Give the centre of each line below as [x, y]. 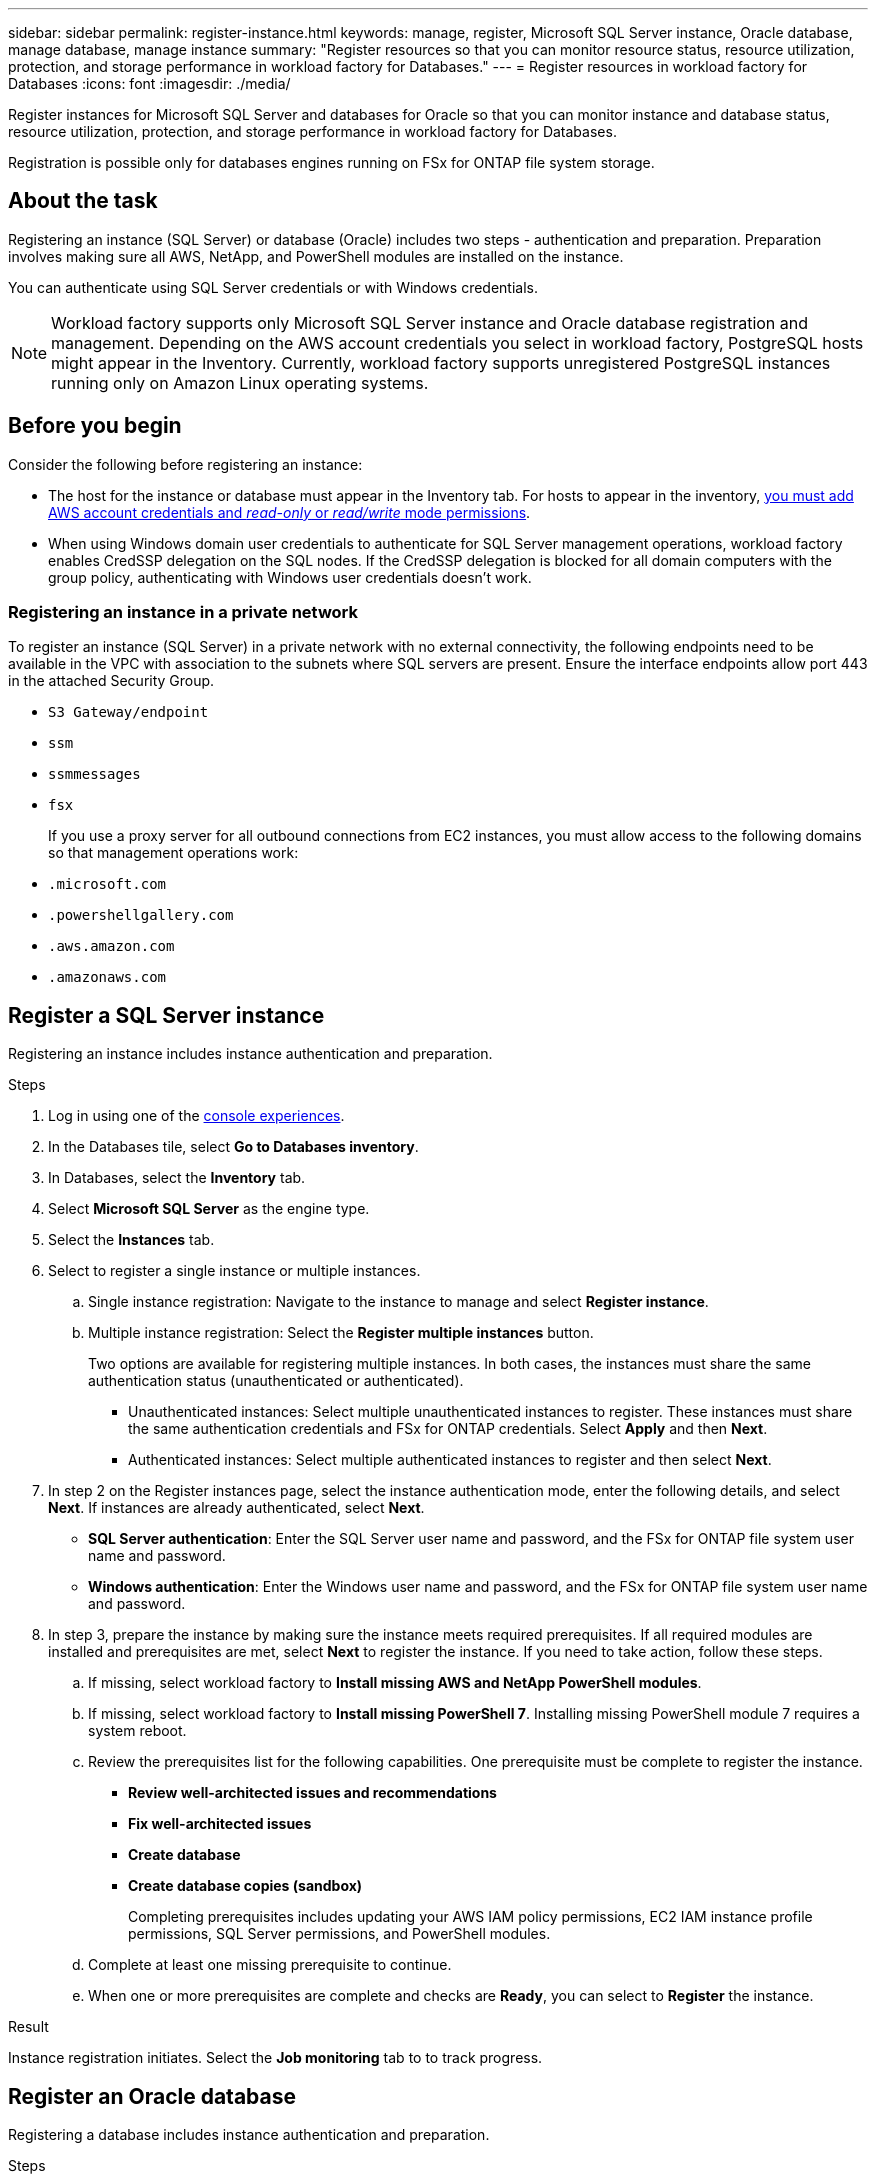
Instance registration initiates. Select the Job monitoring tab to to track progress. [275, 2058]
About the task [83, 201]
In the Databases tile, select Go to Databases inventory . [233, 1147]
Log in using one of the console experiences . [196, 1116]
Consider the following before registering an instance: [185, 464]
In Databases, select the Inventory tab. [177, 1178]
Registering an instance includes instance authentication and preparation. [250, 1054]
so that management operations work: [173, 853]
